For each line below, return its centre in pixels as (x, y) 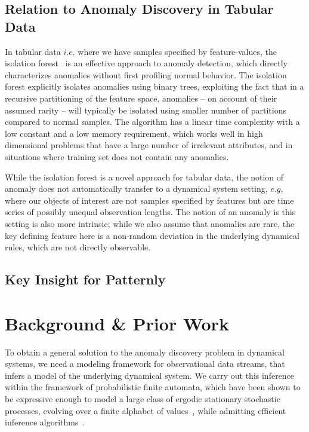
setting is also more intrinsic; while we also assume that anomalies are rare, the (150, 223)
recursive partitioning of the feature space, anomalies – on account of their (141, 98)
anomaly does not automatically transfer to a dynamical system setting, (136, 189)
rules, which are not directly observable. (78, 247)
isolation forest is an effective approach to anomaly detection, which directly (146, 63)
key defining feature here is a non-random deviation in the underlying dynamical (152, 235)
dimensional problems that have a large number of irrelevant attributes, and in (149, 145)
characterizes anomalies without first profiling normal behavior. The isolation (146, 74)
